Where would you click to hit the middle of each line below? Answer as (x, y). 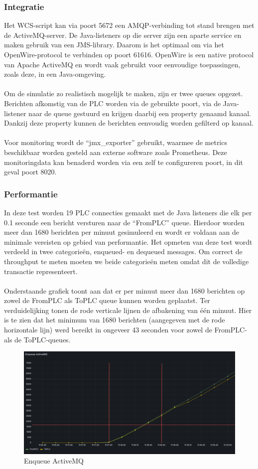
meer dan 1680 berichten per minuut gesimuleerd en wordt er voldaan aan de (122, 232)
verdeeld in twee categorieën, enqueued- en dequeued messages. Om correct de (123, 251)
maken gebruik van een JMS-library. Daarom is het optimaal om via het (114, 45)
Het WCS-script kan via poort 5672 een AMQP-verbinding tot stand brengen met (129, 25)
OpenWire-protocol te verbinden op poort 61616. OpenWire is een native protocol (129, 54)
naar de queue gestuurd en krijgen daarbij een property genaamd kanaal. (140, 113)
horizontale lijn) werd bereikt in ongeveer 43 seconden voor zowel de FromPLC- (126, 330)
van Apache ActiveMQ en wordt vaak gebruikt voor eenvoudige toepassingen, (122, 64)
